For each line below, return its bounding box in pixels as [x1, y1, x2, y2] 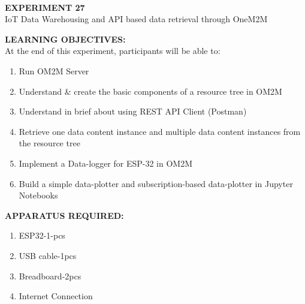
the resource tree [19, 137, 80, 149]
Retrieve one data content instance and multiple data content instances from [19, 125, 301, 137]
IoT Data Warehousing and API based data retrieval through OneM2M [5, 13, 268, 25]
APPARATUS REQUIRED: [5, 209, 124, 221]
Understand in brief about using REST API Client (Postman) [19, 105, 247, 118]
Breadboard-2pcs [19, 269, 81, 282]
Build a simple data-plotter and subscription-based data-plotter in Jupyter [19, 177, 293, 189]
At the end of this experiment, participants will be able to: [5, 44, 221, 57]
